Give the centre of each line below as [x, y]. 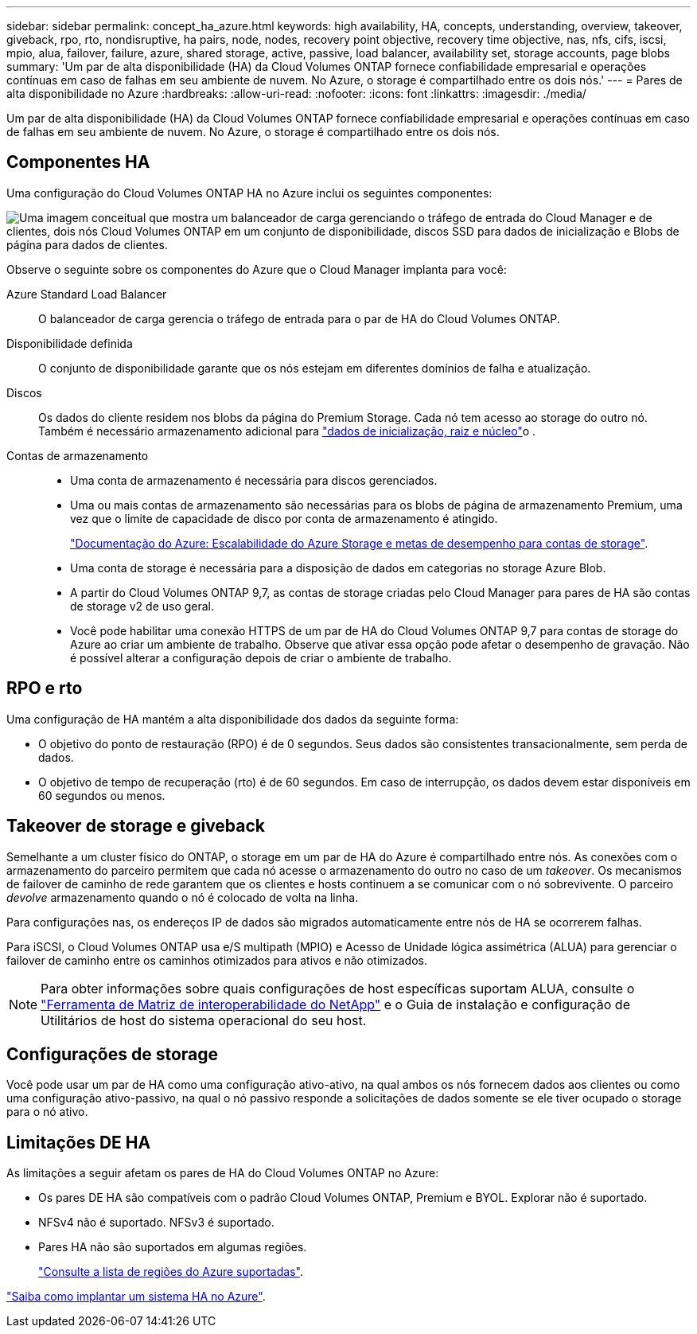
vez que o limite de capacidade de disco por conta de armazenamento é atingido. [284, 518]
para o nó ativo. [47, 1112]
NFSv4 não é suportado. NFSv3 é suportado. [156, 1223]
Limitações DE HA [79, 1142]
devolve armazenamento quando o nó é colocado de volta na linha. [183, 897]
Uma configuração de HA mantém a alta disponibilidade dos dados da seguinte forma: [233, 719]
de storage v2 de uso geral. [142, 606]
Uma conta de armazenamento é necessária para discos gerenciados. [254, 480]
